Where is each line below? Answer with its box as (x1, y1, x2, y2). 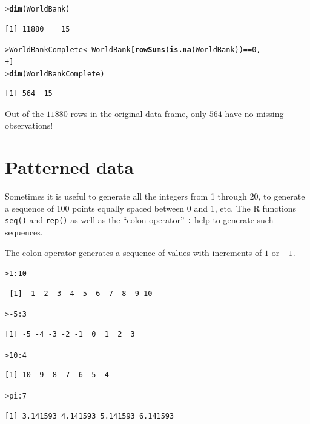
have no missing (225, 107, 284, 119)
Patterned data (5, 155, 134, 180)
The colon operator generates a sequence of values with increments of (5, 246, 262, 258)
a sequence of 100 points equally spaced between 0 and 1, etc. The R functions (5, 201, 297, 214)
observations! (5, 119, 53, 132)
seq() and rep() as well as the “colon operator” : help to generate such (5, 214, 274, 226)
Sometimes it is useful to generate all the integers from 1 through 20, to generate (5, 190, 305, 203)
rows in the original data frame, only (70, 107, 207, 119)
